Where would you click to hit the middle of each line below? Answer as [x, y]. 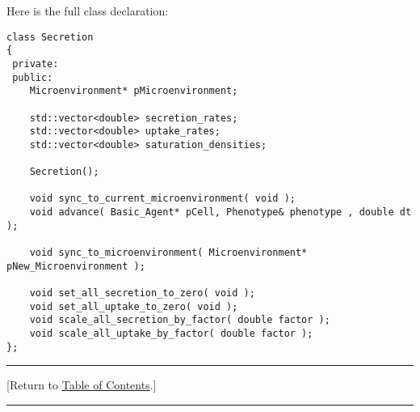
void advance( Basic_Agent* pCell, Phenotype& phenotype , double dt [220, 212]
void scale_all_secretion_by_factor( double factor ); [180, 320]
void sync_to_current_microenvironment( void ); [162, 199]
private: [36, 64]
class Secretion [50, 37]
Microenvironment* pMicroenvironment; [134, 91]
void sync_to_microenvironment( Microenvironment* [168, 253]
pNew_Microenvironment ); [76, 266]
